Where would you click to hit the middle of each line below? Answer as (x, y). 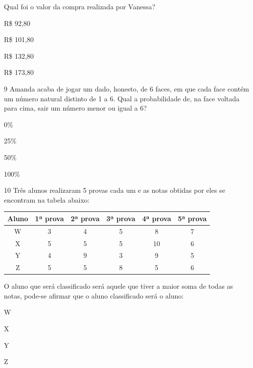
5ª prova (192, 218)
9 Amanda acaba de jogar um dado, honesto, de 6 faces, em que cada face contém (127, 88)
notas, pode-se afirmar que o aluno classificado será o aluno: (94, 295)
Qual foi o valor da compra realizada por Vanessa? (80, 6)
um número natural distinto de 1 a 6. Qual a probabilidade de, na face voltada (122, 98)
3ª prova (121, 218)
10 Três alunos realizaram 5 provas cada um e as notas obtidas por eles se (115, 190)
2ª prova (85, 218)
